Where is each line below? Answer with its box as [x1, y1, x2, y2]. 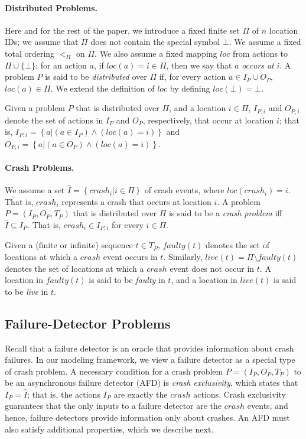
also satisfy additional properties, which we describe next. [5, 422, 214, 435]
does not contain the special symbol [90, 35, 220, 48]
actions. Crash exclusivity [193, 388, 286, 400]
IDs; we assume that [5, 35, 79, 48]
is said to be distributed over [45, 70, 147, 83]
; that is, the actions [27, 388, 100, 400]
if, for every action [159, 70, 226, 83]
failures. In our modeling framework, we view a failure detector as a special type [5, 353, 295, 366]
